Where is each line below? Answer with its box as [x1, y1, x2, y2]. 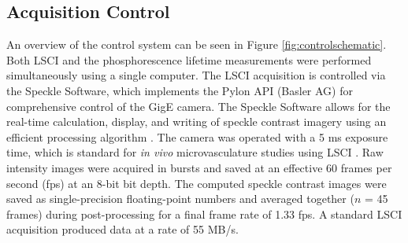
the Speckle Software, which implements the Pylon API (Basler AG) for [6, 82, 353, 98]
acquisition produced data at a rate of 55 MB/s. [6, 221, 239, 237]
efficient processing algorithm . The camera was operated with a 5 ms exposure [6, 128, 388, 145]
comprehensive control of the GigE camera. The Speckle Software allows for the [6, 98, 391, 114]
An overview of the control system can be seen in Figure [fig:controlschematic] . [6, 36, 387, 53]
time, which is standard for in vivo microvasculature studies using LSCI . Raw [6, 144, 384, 160]
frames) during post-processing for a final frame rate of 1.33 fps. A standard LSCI [6, 205, 402, 222]
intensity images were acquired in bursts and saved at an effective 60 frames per [6, 159, 392, 175]
